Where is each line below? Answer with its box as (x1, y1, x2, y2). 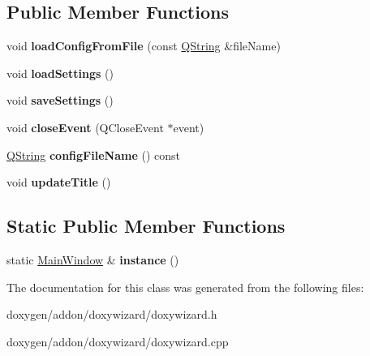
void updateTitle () (6, 174, 111, 191)
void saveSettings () (6, 92, 114, 109)
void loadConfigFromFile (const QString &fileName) (6, 37, 281, 54)
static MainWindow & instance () (6, 251, 179, 268)
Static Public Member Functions (6, 213, 286, 238)
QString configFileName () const (6, 146, 180, 163)
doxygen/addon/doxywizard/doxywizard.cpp (6, 332, 229, 350)
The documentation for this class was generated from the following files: (6, 278, 364, 295)
